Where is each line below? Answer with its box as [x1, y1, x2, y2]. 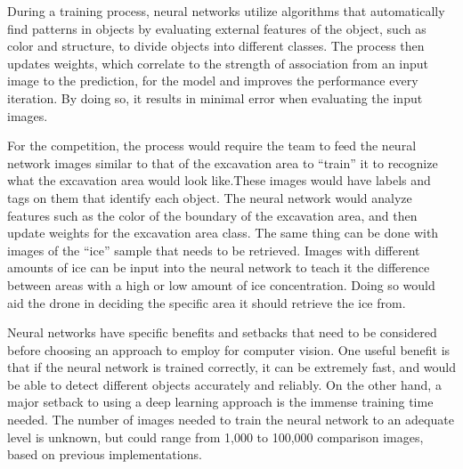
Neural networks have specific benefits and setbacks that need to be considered [7, 323, 437, 342]
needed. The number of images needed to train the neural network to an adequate [7, 410, 454, 429]
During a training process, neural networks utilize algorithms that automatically [7, 2, 445, 20]
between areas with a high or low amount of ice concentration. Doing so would [7, 275, 435, 294]
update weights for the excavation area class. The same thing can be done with [7, 223, 439, 242]
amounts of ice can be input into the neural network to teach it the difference [7, 258, 430, 277]
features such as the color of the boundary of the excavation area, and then [7, 206, 418, 224]
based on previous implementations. [7, 445, 202, 464]
